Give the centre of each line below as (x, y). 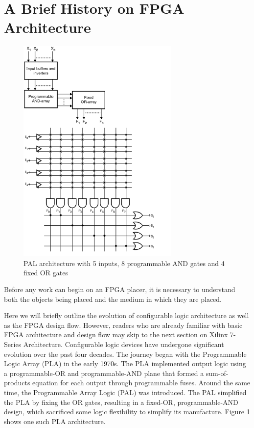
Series (13, 344)
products (17, 383)
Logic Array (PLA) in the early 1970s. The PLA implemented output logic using (125, 363)
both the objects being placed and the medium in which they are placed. (113, 299)
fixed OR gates (46, 273)
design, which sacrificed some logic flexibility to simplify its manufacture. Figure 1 (127, 412)
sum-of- (217, 373)
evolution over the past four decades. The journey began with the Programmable (125, 354)
